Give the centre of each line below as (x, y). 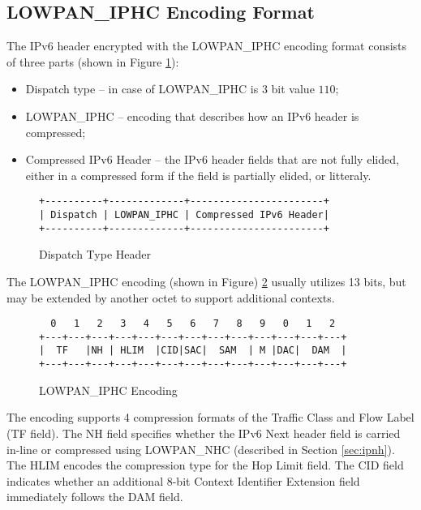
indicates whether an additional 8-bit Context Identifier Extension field (183, 480)
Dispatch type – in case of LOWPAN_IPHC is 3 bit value (170, 89)
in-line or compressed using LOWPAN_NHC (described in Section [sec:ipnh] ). (201, 449)
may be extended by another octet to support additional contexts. (171, 297)
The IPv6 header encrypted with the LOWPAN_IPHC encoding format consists (207, 46)
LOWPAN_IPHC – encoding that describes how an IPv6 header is (192, 116)
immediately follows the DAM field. (95, 497)
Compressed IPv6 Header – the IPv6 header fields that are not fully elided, (212, 159)
